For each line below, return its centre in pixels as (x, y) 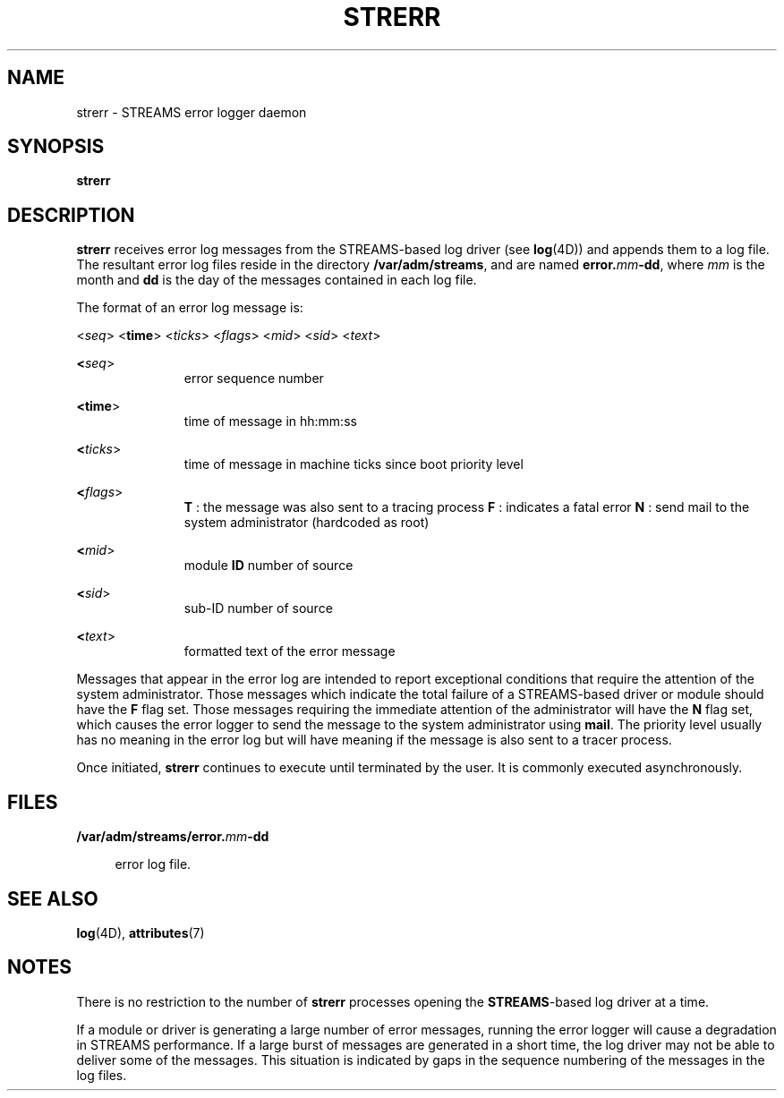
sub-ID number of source (258, 609)
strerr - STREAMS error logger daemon (192, 112)
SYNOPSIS (56, 147)
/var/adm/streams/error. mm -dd (173, 837)
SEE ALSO (53, 898)
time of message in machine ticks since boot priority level (354, 464)
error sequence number (254, 379)
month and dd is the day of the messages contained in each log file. (277, 280)
